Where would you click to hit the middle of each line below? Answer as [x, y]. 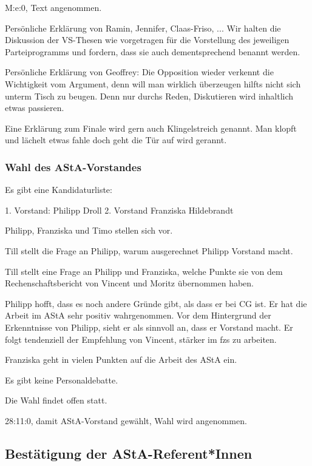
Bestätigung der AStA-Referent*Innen [129, 453]
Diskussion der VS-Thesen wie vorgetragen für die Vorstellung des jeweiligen [147, 40]
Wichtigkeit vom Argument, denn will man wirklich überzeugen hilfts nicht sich [153, 83]
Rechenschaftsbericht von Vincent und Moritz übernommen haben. [129, 283]
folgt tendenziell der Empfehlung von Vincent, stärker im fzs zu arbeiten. [141, 339]
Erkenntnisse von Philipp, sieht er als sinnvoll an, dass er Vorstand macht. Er [149, 327]
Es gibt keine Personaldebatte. [62, 380]
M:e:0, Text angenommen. [53, 7]
